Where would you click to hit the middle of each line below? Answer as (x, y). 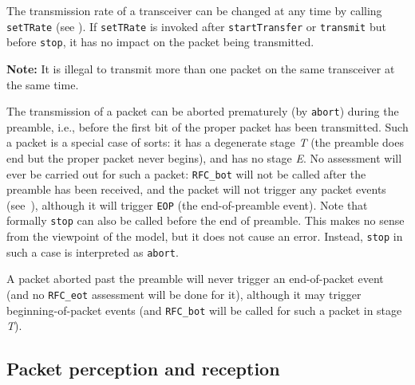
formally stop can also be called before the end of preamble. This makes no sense (206, 220)
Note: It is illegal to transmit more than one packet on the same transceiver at (201, 68)
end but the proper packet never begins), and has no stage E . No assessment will (204, 157)
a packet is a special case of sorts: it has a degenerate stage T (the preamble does (205, 142)
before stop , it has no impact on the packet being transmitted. (160, 42)
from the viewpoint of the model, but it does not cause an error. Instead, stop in (205, 236)
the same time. (43, 84)
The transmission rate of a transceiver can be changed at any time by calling (194, 10)
